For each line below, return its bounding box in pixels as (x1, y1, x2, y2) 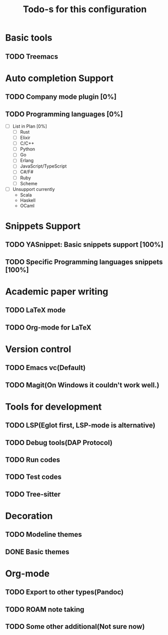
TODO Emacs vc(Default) (5, 364, 86, 372)
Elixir (20, 135, 31, 141)
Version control (5, 343, 72, 355)
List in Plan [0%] (12, 123, 47, 129)
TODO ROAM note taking (5, 605, 85, 614)
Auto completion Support (5, 72, 114, 84)
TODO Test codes (5, 472, 62, 482)
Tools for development (5, 401, 102, 412)
